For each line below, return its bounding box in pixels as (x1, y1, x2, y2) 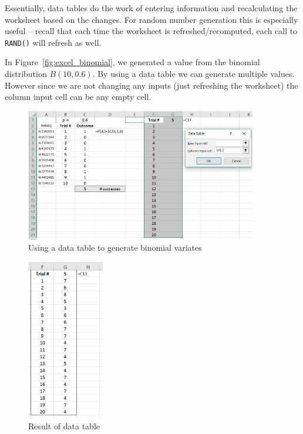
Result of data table (28, 419, 100, 432)
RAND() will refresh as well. (5, 36, 102, 48)
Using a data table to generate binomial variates (28, 241, 202, 254)
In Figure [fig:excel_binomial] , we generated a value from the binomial (5, 56, 260, 68)
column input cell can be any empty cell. (5, 90, 151, 103)
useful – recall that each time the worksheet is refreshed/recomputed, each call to (5, 25, 298, 37)
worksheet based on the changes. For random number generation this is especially (5, 13, 298, 25)
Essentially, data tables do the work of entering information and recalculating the (5, 2, 298, 14)
